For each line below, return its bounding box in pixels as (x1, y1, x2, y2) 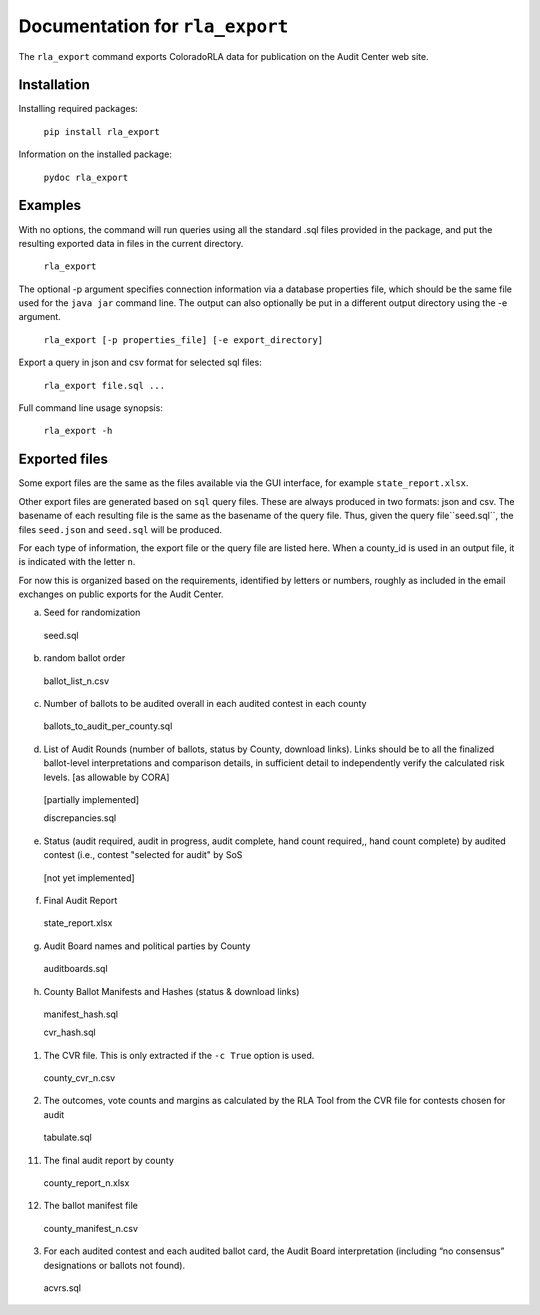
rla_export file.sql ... (43, 380, 165, 391)
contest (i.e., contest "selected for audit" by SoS (43, 849, 243, 861)
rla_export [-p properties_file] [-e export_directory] (43, 334, 324, 345)
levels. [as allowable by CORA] (43, 771, 170, 783)
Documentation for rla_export (18, 15, 289, 37)
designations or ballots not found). (43, 1259, 185, 1271)
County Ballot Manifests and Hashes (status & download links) (43, 985, 300, 997)
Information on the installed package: (18, 148, 172, 160)
